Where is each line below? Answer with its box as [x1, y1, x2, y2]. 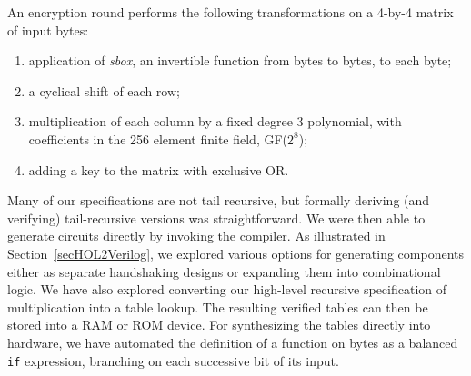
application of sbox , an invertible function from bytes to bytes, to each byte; [28, 51, 452, 70]
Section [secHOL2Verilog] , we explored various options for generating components [7, 243, 464, 262]
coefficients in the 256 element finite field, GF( [28, 129, 288, 148]
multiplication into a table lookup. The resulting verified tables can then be [7, 297, 428, 316]
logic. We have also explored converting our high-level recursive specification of [7, 280, 447, 299]
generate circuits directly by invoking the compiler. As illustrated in [7, 226, 386, 245]
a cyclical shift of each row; [28, 81, 180, 100]
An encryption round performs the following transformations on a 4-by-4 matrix [7, 3, 454, 21]
